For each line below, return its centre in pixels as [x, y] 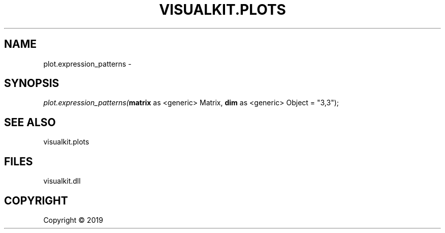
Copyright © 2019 [73, 220]
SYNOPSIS [32, 83]
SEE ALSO [30, 122]
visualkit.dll [62, 181]
